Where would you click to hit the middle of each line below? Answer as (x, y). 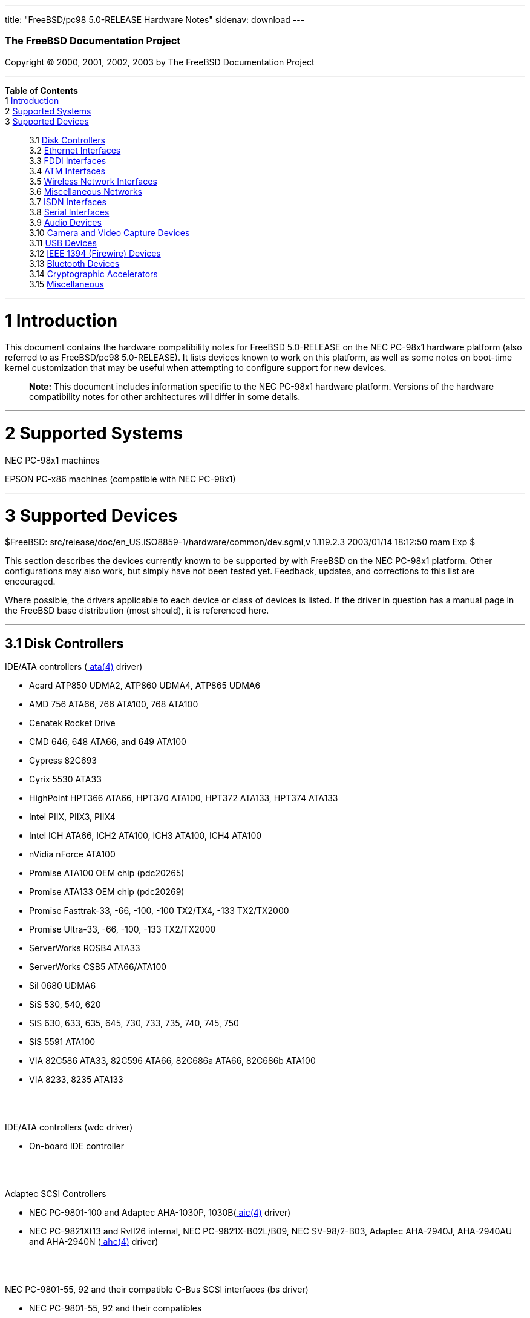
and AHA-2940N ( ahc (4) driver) (94, 1242)
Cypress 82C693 (63, 761)
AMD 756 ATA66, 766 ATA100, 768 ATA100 (114, 704)
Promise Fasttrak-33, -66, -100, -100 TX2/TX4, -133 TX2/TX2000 (159, 911)
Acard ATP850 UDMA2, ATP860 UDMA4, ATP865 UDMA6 (145, 686)
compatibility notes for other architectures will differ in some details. (165, 397)
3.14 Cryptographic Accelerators (93, 274)
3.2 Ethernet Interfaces (75, 150)
